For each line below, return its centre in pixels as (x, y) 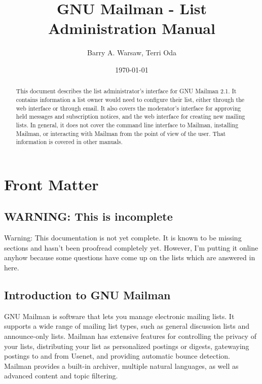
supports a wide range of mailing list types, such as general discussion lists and (127, 326)
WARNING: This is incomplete (88, 216)
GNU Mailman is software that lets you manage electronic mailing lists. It (119, 316)
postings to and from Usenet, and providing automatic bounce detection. (117, 356)
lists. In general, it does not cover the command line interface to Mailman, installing (127, 125)
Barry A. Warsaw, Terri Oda (132, 53)
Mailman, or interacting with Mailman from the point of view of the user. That (121, 133)
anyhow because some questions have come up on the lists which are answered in (130, 257)
